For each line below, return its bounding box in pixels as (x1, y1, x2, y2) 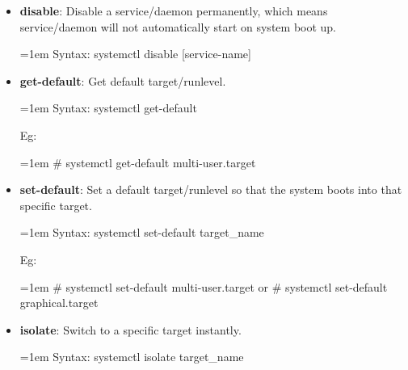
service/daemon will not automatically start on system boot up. (19, 18, 337, 35)
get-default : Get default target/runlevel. (19, 72, 226, 89)
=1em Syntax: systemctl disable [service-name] (19, 45, 251, 62)
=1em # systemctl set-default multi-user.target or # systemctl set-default (19, 278, 388, 295)
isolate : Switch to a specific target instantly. (19, 321, 242, 338)
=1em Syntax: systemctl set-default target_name (19, 224, 264, 241)
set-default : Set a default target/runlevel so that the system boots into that (19, 181, 402, 198)
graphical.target (19, 294, 99, 311)
